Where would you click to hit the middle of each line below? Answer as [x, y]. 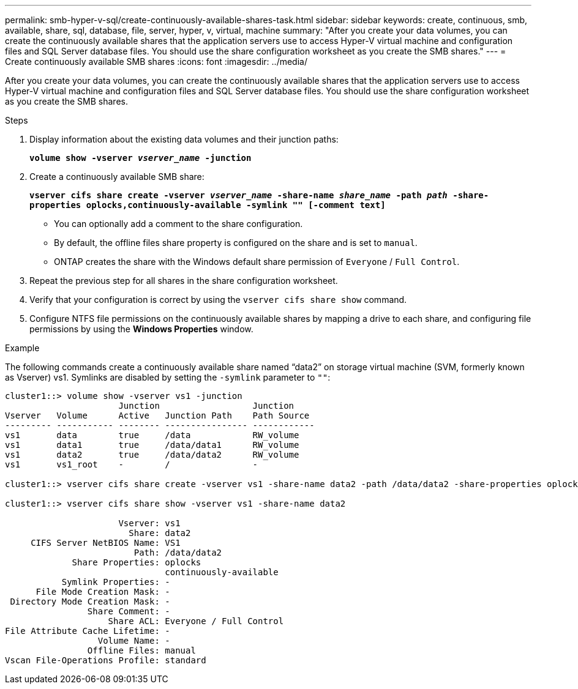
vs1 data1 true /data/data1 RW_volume [152, 445]
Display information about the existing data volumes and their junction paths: [184, 139]
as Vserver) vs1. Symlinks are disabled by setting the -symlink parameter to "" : [168, 377]
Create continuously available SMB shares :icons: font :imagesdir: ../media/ [156, 61]
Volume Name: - [134, 641]
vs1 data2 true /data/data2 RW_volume [152, 455]
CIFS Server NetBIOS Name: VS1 [106, 543]
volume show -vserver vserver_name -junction [141, 158]
